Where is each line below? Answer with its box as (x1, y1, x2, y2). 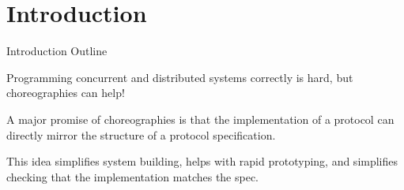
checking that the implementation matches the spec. (6, 168, 259, 184)
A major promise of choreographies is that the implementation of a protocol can (6, 110, 395, 127)
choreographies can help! (6, 84, 125, 101)
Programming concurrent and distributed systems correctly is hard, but (6, 69, 353, 85)
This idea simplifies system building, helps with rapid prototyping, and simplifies (6, 153, 398, 170)
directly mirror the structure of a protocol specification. (6, 126, 276, 143)
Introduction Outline (6, 43, 108, 59)
